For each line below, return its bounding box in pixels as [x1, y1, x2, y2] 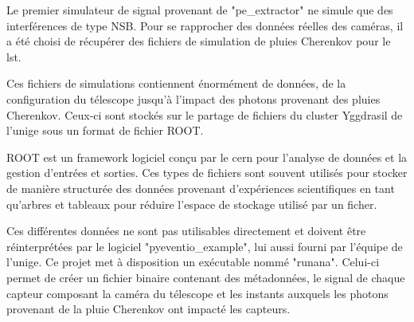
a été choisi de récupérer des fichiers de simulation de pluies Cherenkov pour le [6, 33, 391, 49]
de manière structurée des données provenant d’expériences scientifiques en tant [6, 179, 395, 196]
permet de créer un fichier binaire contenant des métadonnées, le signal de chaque [6, 269, 405, 285]
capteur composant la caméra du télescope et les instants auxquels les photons [6, 285, 389, 301]
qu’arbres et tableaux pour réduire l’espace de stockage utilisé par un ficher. [6, 195, 377, 212]
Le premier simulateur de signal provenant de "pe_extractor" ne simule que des [6, 2, 393, 18]
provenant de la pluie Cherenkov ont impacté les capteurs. [6, 300, 291, 317]
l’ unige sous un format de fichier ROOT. [6, 122, 204, 139]
